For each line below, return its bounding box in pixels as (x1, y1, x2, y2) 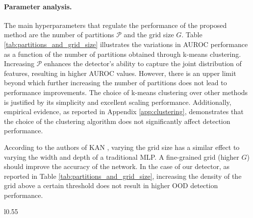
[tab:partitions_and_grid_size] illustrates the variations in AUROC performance (4, 39, 248, 49)
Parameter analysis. (4, 1, 72, 11)
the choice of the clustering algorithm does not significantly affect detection (4, 116, 230, 126)
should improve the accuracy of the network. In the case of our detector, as (4, 161, 230, 171)
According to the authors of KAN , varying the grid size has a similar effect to (4, 142, 240, 152)
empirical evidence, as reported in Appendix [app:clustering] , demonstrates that (4, 106, 244, 117)
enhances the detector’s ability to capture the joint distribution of (44, 58, 242, 69)
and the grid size (124, 29, 174, 40)
